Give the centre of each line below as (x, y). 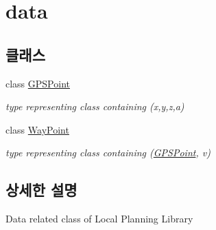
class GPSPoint (38, 83)
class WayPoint (37, 129)
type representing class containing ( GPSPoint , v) (108, 153)
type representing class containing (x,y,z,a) (95, 106)
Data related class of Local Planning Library (99, 219)
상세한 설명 (41, 190)
